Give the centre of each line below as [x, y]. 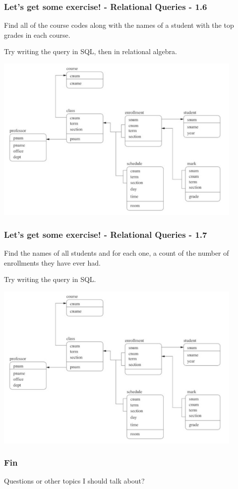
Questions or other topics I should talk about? [74, 481]
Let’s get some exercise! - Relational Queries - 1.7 [106, 234]
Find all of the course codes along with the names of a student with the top [119, 25]
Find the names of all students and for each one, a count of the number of [117, 253]
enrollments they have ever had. [52, 262]
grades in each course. [37, 35]
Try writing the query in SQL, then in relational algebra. [90, 51]
